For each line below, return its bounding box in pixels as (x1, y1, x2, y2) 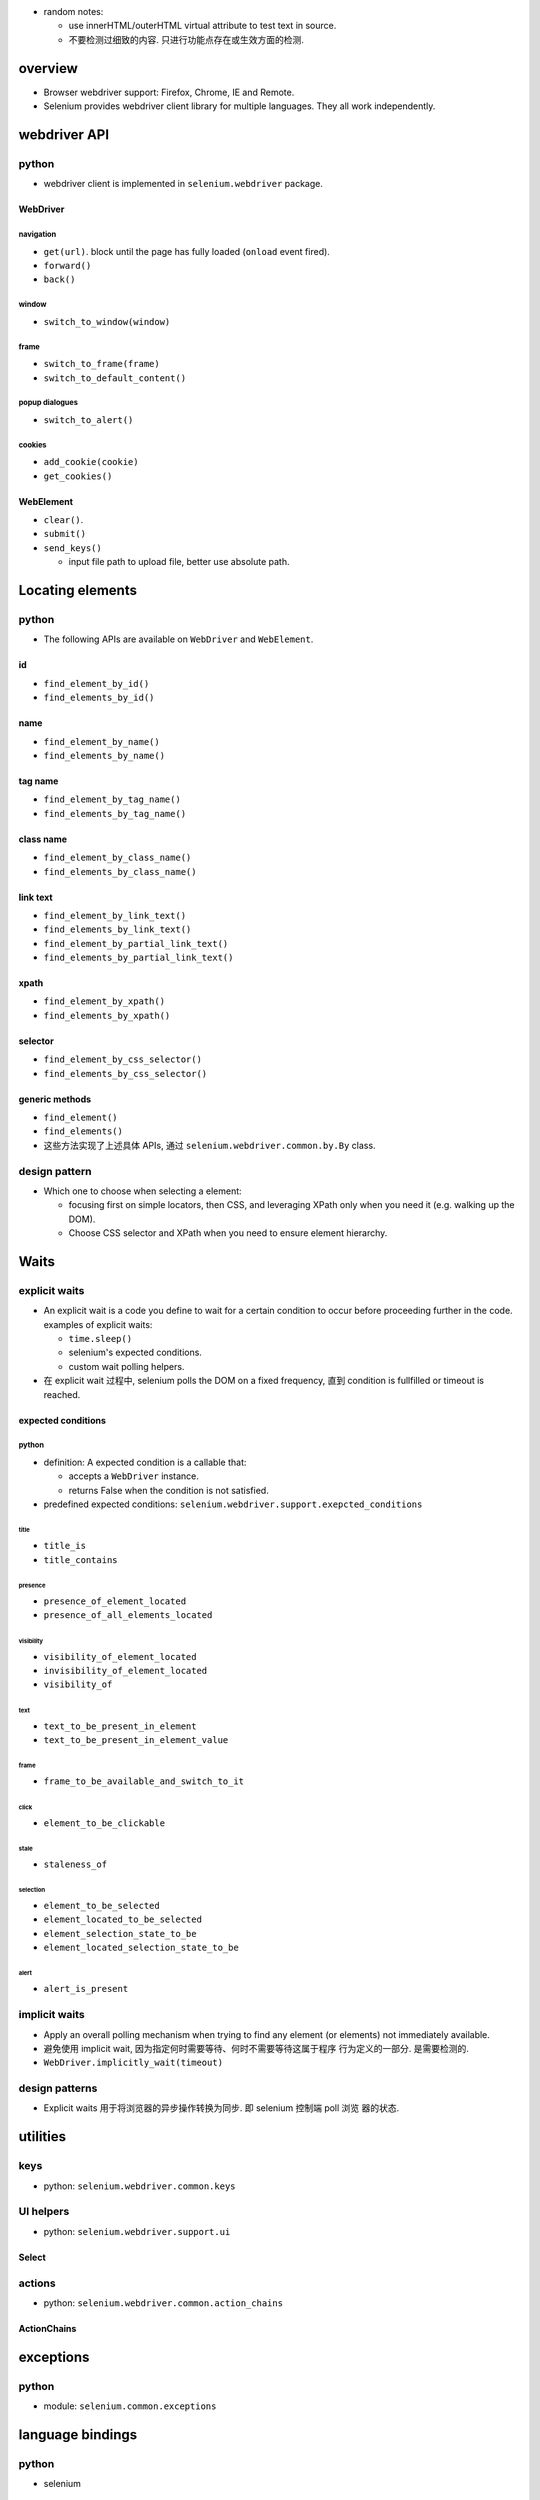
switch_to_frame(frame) (43, 358, 160, 370)
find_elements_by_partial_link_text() (43, 952, 234, 964)
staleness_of (43, 1858, 108, 1870)
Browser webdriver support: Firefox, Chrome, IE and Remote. (43, 86, 295, 98)
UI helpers (18, 2205, 70, 2219)
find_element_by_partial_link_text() (43, 938, 229, 949)
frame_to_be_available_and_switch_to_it (43, 1776, 245, 1787)
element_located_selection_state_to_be (43, 1942, 239, 1954)
